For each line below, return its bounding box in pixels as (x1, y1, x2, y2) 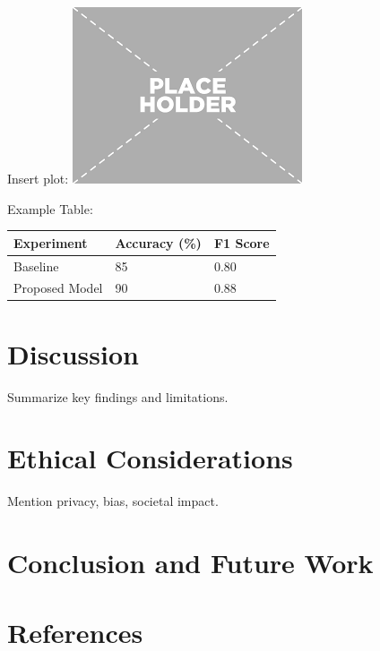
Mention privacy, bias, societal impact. (7, 492, 219, 510)
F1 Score (213, 233, 270, 252)
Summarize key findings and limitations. (7, 387, 229, 406)
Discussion (7, 335, 139, 372)
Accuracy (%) (115, 233, 202, 252)
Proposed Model (13, 278, 103, 297)
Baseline (13, 256, 59, 275)
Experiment (13, 233, 88, 252)
